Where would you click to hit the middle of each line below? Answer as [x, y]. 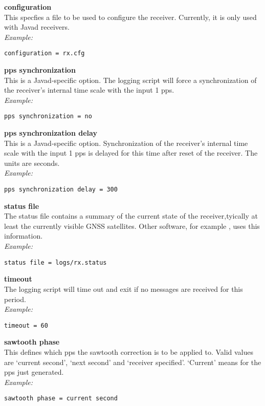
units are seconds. [32, 163]
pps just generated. [34, 372]
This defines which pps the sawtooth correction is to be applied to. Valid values [129, 351]
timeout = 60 [26, 325]
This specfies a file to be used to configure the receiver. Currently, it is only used [130, 17]
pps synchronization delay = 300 [61, 190]
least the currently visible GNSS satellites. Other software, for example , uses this [132, 226]
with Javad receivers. [37, 27]
